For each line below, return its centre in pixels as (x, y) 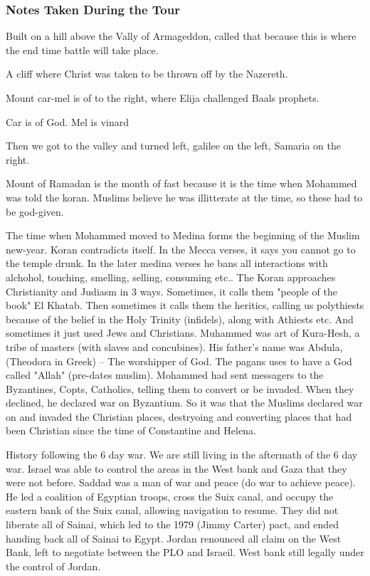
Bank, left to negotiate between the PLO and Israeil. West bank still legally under (185, 552)
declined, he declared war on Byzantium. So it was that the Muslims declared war (184, 403)
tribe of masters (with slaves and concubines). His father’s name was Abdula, (174, 346)
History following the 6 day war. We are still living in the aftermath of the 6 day (182, 455)
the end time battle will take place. (82, 49)
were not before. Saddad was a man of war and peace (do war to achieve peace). (181, 482)
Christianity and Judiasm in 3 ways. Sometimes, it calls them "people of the (171, 291)
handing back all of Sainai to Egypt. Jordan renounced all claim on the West (174, 538)
